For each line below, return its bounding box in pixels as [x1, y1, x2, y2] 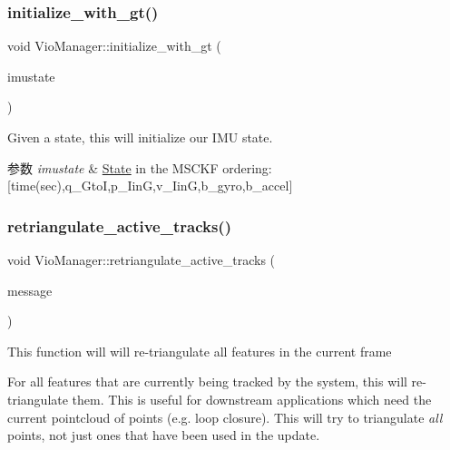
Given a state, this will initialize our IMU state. [7, 128, 273, 146]
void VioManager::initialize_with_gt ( [7, 36, 221, 55]
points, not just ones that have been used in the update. [7, 426, 320, 445]
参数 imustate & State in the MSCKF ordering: [7, 158, 272, 177]
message [7, 280, 53, 299]
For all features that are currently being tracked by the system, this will [7, 372, 407, 391]
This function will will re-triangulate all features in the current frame [7, 341, 392, 360]
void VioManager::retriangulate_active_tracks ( [7, 250, 276, 269]
